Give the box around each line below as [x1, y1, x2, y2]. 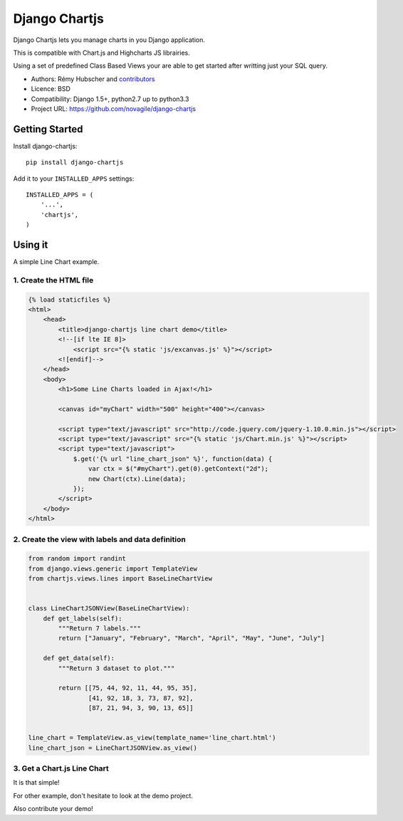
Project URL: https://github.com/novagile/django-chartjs [31, 104, 196, 113]
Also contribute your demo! [13, 805, 94, 813]
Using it [13, 238, 48, 250]
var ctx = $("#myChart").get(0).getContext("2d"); [88, 465, 269, 473]
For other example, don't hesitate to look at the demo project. [13, 791, 194, 800]
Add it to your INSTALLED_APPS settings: [13, 174, 135, 183]
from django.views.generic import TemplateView [28, 564, 197, 573]
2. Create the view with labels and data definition [13, 534, 187, 544]
